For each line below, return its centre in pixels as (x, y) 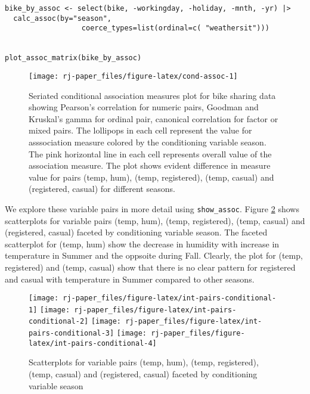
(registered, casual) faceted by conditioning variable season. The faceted (136, 232)
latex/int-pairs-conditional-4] (93, 343)
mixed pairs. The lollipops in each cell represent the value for (140, 130)
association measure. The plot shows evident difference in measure (150, 165)
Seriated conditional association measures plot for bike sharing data (152, 95)
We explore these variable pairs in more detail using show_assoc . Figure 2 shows (152, 208)
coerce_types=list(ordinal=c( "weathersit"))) (175, 28)
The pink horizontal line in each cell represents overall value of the (150, 153)
